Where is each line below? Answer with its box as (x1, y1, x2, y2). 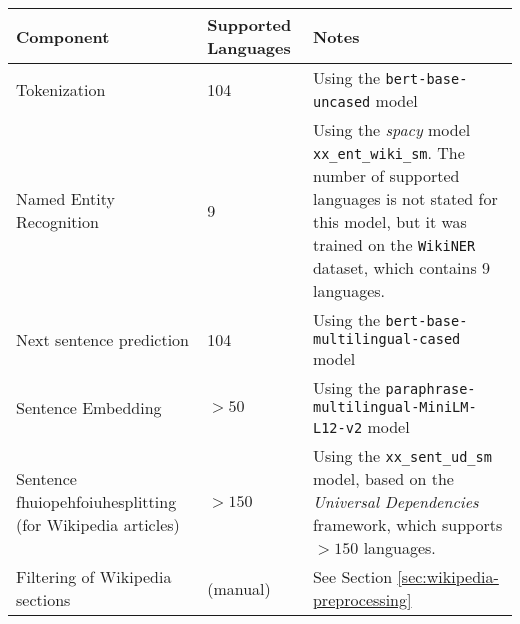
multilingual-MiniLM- (312, 399, 477, 415)
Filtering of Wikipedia (16, 565, 172, 588)
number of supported (312, 164, 460, 187)
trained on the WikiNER (312, 233, 476, 256)
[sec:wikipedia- (397, 565, 499, 588)
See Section (312, 565, 393, 588)
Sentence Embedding (16, 395, 162, 419)
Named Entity (16, 187, 115, 210)
